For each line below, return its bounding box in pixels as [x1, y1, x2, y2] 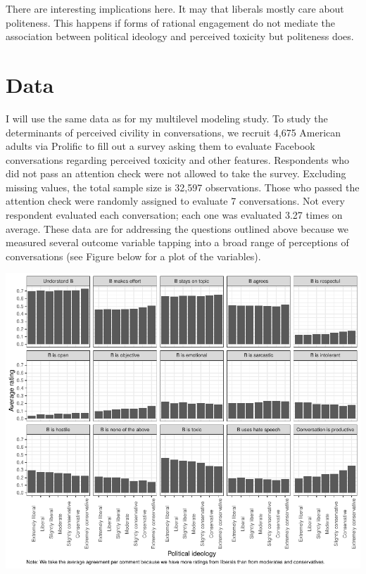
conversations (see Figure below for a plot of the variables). [6, 248, 261, 263]
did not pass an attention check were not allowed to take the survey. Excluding [6, 166, 346, 181]
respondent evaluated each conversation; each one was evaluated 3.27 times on [6, 208, 343, 222]
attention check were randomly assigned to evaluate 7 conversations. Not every [6, 193, 345, 208]
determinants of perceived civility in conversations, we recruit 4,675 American [6, 125, 341, 139]
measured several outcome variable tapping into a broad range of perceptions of [6, 235, 349, 250]
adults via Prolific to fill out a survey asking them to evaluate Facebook [6, 139, 315, 153]
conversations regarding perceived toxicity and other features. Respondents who [6, 152, 350, 167]
